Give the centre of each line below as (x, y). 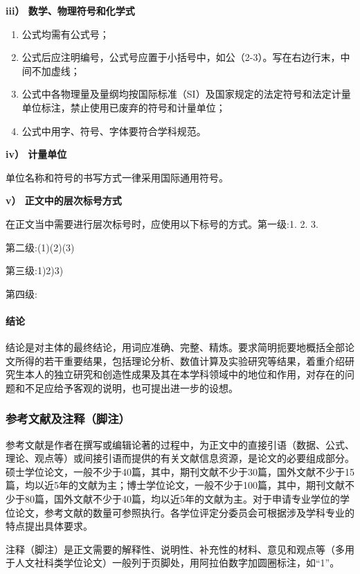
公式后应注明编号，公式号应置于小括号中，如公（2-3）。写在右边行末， (181, 57)
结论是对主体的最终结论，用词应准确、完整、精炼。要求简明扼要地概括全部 (175, 347)
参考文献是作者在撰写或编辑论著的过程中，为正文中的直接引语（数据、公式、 (180, 444)
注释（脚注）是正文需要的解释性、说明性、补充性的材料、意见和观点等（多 (175, 549)
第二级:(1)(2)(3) (40, 247)
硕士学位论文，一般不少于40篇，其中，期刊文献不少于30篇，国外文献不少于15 (180, 471)
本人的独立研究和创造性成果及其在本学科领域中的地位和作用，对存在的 (184, 374)
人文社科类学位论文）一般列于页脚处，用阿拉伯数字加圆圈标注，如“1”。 (177, 563)
